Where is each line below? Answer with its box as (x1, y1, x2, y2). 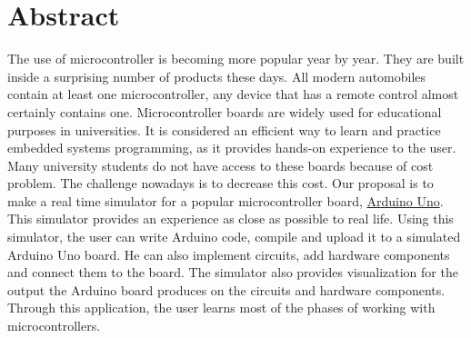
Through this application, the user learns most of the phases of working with (7, 298, 436, 317)
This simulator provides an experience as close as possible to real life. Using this (7, 209, 454, 228)
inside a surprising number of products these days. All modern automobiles (7, 66, 426, 85)
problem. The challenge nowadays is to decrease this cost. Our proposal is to (7, 174, 434, 193)
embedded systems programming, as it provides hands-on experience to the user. (7, 138, 456, 157)
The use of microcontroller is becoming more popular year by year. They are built (7, 49, 465, 68)
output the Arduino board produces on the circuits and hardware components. (7, 280, 446, 299)
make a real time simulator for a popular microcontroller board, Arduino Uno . (7, 191, 444, 210)
